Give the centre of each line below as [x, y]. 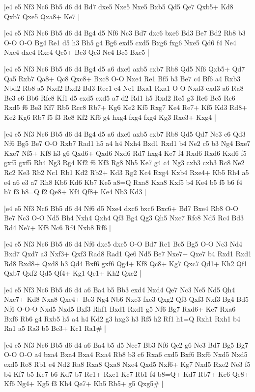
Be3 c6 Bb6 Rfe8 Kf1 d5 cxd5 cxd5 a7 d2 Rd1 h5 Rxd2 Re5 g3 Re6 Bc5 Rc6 [120, 97]
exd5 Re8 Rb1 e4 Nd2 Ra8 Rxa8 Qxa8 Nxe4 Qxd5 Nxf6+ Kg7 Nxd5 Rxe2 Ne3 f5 [127, 364]
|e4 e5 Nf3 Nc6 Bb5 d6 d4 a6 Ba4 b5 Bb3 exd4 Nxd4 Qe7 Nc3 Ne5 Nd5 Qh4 [120, 289]
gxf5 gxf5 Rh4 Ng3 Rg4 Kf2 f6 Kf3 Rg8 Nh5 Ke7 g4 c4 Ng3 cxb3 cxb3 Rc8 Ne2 [124, 162]
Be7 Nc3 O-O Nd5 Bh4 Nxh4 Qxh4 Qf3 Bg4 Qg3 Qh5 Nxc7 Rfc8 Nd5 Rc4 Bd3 [124, 218]
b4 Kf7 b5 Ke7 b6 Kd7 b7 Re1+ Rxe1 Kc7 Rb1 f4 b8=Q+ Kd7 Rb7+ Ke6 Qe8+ [127, 374]
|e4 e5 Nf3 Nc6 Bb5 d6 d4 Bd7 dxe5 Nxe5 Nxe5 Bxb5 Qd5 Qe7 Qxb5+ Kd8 [119, 6]
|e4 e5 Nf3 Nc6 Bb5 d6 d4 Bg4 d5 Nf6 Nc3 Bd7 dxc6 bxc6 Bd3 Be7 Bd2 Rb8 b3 [125, 33]
